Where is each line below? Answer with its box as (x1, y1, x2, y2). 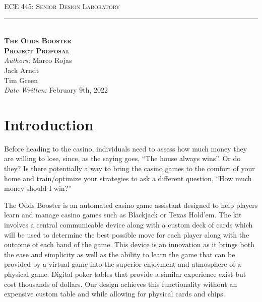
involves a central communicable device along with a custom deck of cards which (4, 219, 253, 230)
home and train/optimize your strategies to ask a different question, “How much (4, 173, 252, 183)
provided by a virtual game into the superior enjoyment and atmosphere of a (4, 259, 241, 269)
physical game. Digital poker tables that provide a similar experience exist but (4, 269, 246, 279)
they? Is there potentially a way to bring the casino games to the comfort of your (4, 163, 255, 174)
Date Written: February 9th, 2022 (4, 85, 108, 95)
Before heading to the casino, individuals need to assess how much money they (4, 143, 247, 154)
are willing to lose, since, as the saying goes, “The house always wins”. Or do (4, 153, 241, 164)
